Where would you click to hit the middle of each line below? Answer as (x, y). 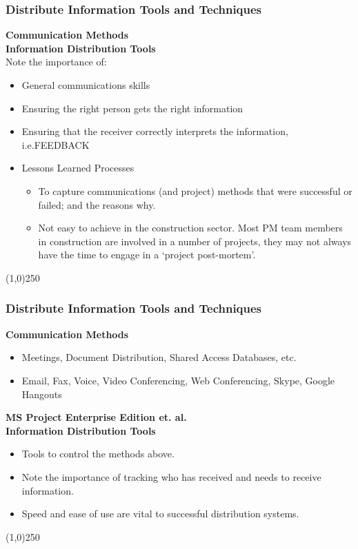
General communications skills (86, 85)
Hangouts (42, 394)
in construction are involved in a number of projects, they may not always (195, 241)
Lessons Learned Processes (78, 168)
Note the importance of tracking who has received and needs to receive (171, 476)
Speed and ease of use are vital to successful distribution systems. (160, 514)
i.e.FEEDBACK (56, 144)
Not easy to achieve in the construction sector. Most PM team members (190, 228)
